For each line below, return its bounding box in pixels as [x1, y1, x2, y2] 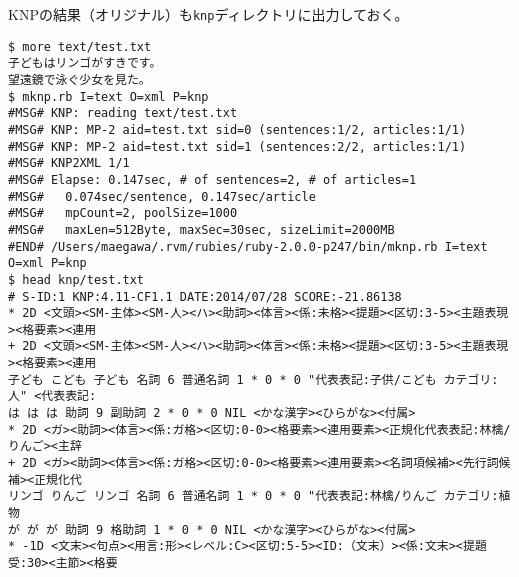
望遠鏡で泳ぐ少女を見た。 [8, 72, 151, 87]
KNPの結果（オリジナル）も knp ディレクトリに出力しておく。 [8, 4, 409, 24]
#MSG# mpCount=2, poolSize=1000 [8, 206, 238, 221]
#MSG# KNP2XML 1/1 [8, 156, 130, 171]
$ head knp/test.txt [8, 272, 145, 287]
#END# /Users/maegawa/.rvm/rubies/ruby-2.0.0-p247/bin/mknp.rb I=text [8, 239, 488, 254]
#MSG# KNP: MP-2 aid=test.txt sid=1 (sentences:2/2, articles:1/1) [8, 139, 467, 154]
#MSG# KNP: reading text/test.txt [8, 106, 238, 121]
